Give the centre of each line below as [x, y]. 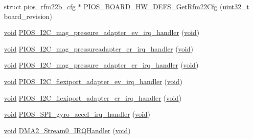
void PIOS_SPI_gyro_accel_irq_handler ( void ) [77, 114]
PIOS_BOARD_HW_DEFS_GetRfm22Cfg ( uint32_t [166, 6]
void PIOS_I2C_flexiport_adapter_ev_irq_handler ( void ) [93, 81]
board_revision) [28, 16]
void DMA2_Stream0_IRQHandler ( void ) [67, 130]
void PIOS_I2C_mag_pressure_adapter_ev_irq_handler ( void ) [102, 32]
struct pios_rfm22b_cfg [40, 6]
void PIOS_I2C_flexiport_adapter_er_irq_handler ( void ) [93, 97]
